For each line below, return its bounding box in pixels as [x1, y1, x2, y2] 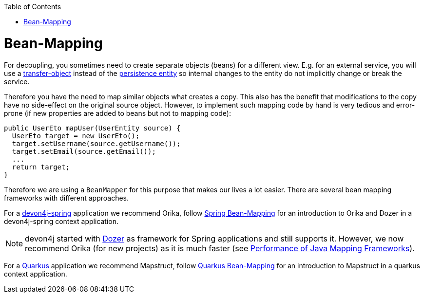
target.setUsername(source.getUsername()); [12, 139, 181, 148]
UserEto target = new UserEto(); [12, 131, 140, 140]
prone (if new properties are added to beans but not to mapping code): [4, 109, 231, 117]
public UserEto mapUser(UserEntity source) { [4, 124, 181, 132]
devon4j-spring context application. [4, 217, 118, 225]
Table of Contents [4, 2, 61, 11]
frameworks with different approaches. [4, 193, 129, 202]
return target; [12, 163, 70, 171]
